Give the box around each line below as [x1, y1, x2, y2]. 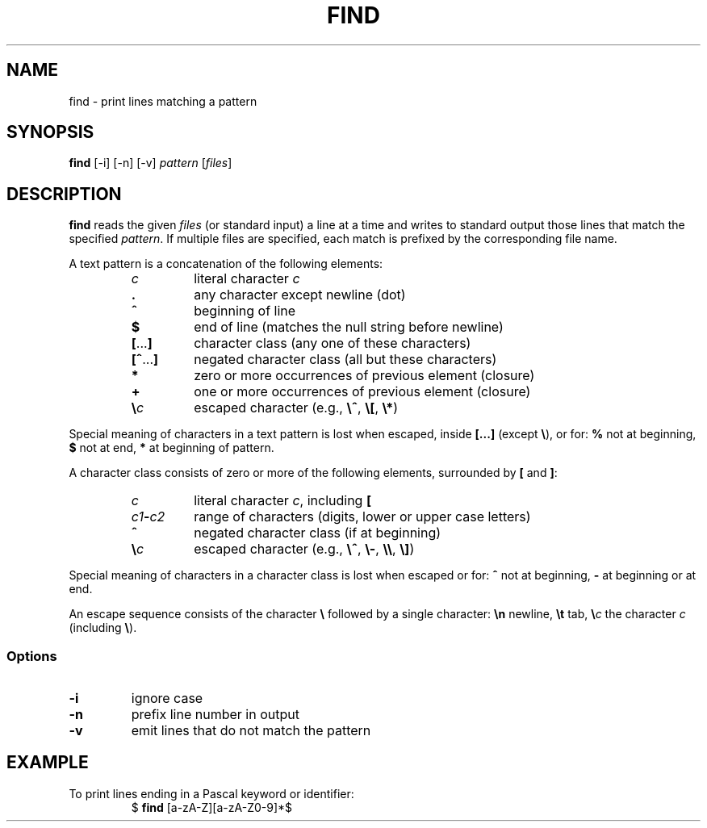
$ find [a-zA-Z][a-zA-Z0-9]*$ [131, 800, 293, 814]
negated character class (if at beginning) [194, 525, 441, 542]
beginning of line [194, 303, 296, 320]
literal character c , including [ [194, 492, 371, 509]
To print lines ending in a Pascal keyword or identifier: [69, 786, 354, 801]
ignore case [131, 690, 203, 707]
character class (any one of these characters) [194, 335, 471, 352]
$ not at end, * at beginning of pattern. [69, 441, 274, 455]
